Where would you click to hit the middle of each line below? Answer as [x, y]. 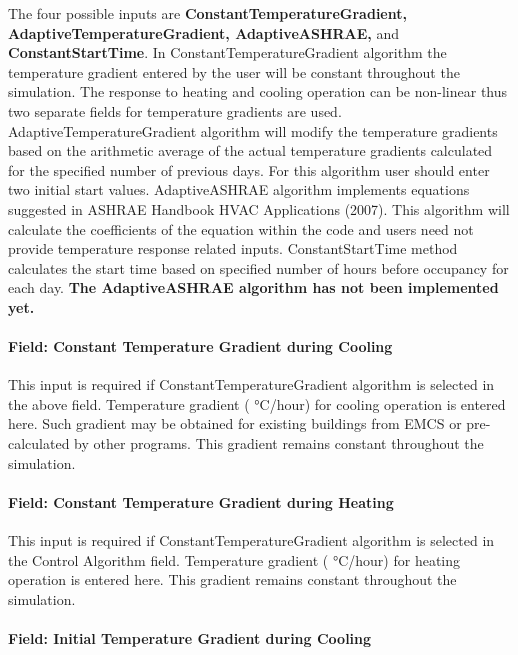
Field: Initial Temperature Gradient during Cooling [190, 638]
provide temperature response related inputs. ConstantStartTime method [233, 248]
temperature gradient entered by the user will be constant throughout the [234, 71]
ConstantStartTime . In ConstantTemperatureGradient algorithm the [227, 52]
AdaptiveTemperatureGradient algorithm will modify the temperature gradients [253, 130]
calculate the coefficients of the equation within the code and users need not [241, 228]
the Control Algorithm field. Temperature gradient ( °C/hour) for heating [234, 559]
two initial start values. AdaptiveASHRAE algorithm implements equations [239, 189]
